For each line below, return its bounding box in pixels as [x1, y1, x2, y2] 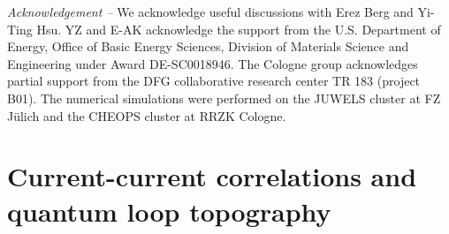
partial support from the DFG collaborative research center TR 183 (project [7, 72, 421, 90]
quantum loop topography [7, 192, 331, 229]
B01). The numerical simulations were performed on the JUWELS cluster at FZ [7, 88, 441, 107]
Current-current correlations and [7, 158, 417, 194]
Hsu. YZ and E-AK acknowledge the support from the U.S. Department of [36, 19, 441, 38]
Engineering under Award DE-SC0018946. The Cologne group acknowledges [7, 54, 418, 72]
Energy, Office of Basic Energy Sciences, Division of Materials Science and [7, 37, 409, 56]
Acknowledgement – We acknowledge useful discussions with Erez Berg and [7, 3, 414, 20]
